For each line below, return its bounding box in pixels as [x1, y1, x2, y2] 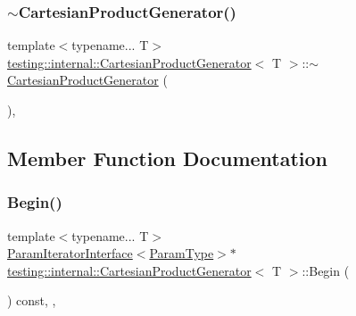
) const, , [7, 291, 56, 310]
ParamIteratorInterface [7, 244, 133, 262]
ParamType [149, 244, 214, 262]
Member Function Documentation [7, 144, 328, 171]
